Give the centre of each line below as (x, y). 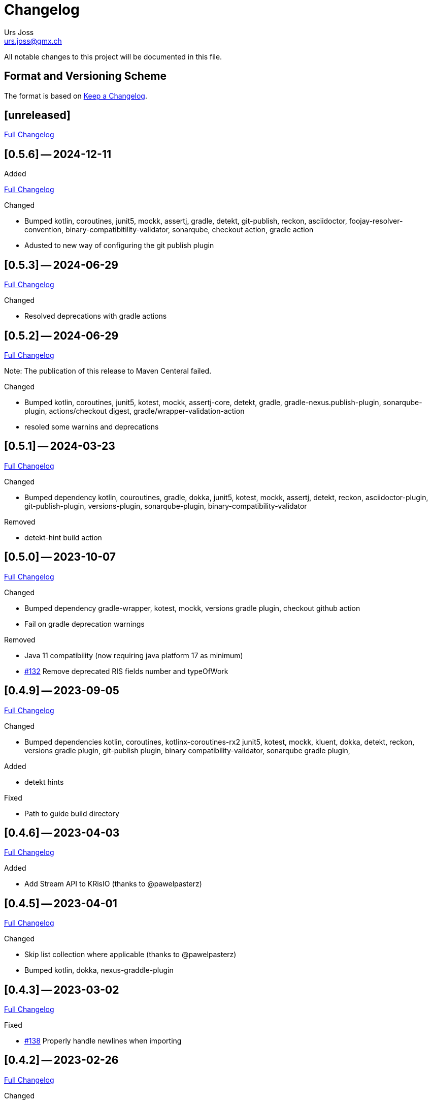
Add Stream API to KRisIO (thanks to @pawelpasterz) (113, 884)
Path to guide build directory (72, 813)
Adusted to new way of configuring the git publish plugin (119, 246)
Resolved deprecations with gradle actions (96, 316)
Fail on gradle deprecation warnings (85, 624)
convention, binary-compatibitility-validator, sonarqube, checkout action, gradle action (169, 230)
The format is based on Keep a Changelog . (76, 96)
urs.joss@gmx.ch (33, 41)
